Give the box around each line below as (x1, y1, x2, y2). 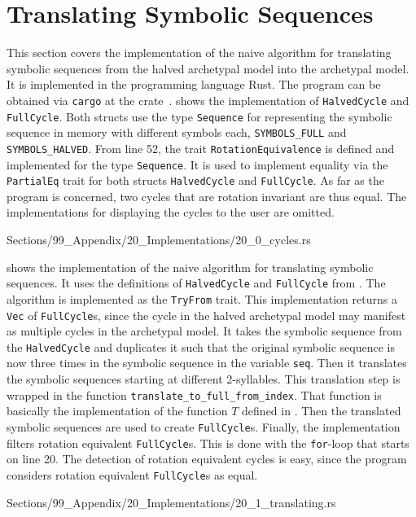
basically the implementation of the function (7, 402, 228, 419)
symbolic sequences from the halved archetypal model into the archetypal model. (7, 59, 409, 77)
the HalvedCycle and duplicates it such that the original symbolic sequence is (7, 338, 395, 355)
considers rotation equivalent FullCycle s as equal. (7, 466, 258, 483)
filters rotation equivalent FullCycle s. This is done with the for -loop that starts (7, 434, 409, 451)
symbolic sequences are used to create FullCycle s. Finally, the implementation (7, 418, 401, 435)
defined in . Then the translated (242, 402, 401, 419)
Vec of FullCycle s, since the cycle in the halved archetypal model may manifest (7, 306, 406, 323)
